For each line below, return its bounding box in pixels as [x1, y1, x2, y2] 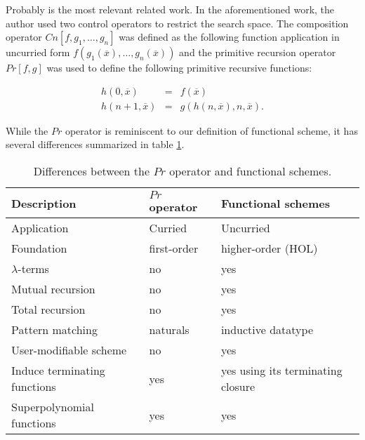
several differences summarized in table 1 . [6, 137, 185, 152]
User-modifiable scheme [11, 342, 127, 359]
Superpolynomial [11, 399, 94, 415]
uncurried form [6, 45, 70, 60]
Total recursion [11, 301, 86, 318]
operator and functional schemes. [169, 163, 332, 180]
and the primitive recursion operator [179, 45, 336, 60]
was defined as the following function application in [119, 29, 340, 44]
